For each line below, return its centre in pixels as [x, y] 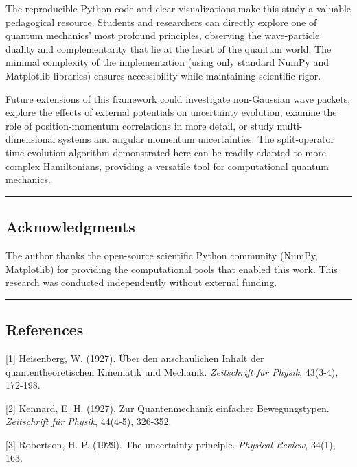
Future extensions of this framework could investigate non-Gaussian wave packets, [178, 98]
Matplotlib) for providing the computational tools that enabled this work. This [172, 268]
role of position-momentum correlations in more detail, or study [140, 125]
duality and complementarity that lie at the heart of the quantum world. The [169, 48]
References [45, 330]
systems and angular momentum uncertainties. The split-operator [196, 139]
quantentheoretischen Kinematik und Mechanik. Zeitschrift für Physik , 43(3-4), [172, 371]
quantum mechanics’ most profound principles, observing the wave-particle [163, 35]
